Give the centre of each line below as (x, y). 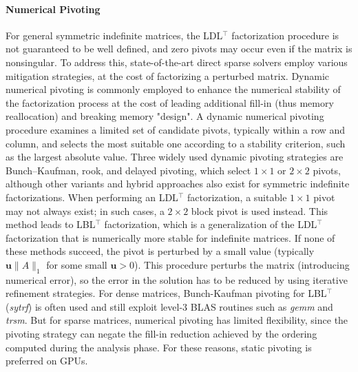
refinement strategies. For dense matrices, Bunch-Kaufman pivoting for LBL (166, 293)
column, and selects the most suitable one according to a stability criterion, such (176, 143)
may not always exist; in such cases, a (85, 210)
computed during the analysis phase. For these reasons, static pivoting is (159, 347)
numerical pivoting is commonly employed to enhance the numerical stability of (173, 89)
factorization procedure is (285, 35)
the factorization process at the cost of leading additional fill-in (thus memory (170, 102)
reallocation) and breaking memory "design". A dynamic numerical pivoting (165, 116)
